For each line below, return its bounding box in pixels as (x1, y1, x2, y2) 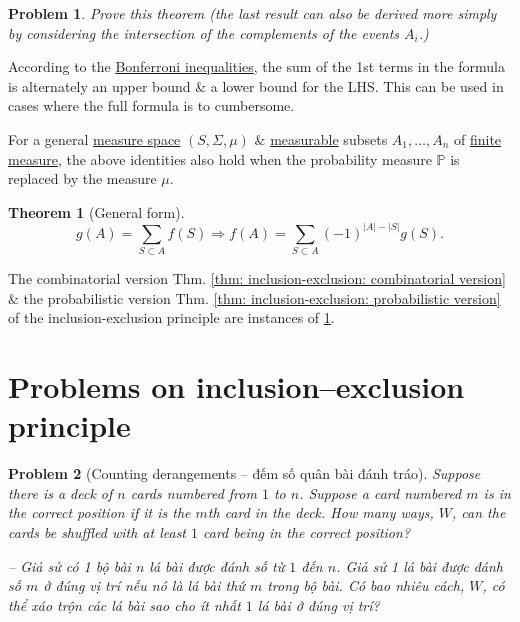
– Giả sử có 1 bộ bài (8, 555, 131, 576)
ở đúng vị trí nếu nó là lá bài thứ (43, 575, 245, 596)
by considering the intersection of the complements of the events (8, 22, 400, 43)
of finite (454, 128, 502, 149)
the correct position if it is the (8, 502, 191, 523)
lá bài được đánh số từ (149, 555, 285, 576)
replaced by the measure (8, 168, 157, 189)
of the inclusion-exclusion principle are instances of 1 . (8, 307, 335, 328)
